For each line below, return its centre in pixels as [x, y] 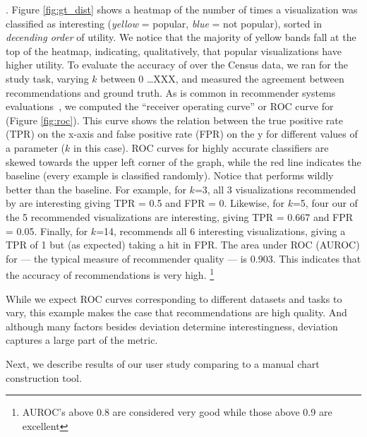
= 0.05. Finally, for [47, 231]
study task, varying [47, 78]
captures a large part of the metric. [82, 340]
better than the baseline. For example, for [96, 189]
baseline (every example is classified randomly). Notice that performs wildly [170, 175]
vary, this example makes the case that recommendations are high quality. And [176, 312]
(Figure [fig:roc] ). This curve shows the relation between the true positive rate [174, 120]
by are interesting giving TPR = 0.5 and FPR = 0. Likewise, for [145, 203]
